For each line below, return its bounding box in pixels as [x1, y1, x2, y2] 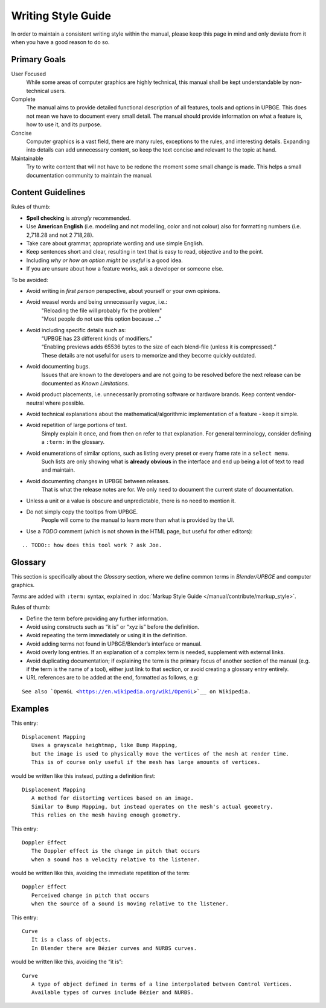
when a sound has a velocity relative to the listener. [31, 856, 200, 863]
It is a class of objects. [31, 936, 112, 943]
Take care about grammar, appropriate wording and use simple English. [26, 240, 204, 247]
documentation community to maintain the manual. [26, 172, 153, 179]
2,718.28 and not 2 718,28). [26, 231, 94, 239]
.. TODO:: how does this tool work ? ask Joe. [22, 542, 162, 549]
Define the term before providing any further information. [26, 615, 168, 622]
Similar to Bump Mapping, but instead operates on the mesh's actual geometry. [31, 803, 273, 810]
